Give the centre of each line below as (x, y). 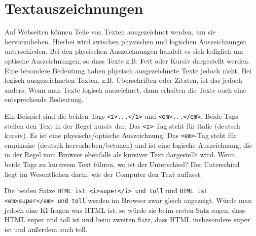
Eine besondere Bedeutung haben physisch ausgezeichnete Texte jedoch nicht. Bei (128, 70)
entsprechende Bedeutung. (44, 99)
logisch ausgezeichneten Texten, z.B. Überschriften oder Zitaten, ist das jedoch (123, 80)
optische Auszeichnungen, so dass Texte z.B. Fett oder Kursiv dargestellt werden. (127, 60)
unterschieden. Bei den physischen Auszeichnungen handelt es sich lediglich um (124, 51)
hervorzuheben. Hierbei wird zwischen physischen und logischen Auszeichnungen (126, 41)
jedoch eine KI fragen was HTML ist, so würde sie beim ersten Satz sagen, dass (125, 210)
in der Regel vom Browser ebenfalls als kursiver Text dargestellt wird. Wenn (120, 154)
